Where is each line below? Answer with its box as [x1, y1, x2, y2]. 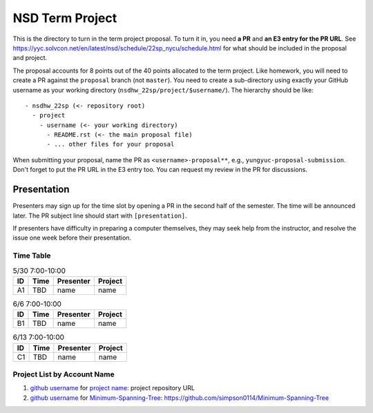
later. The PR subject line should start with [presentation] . [12, 211, 187, 220]
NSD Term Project [12, 10, 117, 26]
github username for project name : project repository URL [30, 384, 195, 392]
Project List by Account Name [12, 369, 115, 379]
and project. [12, 54, 48, 62]
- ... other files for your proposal [46, 140, 175, 148]
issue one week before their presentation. [12, 233, 131, 242]
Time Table [12, 251, 51, 260]
